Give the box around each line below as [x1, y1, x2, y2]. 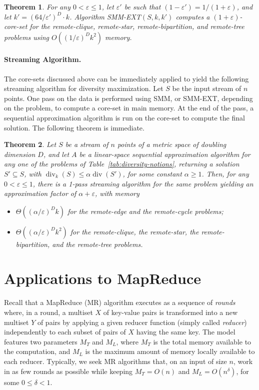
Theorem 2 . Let [4, 139, 56, 149]
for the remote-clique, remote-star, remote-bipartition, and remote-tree [29, 21, 244, 31]
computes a [175, 11, 210, 21]
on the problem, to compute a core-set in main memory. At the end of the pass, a [4, 102, 254, 113]
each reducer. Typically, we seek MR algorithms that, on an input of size [4, 355, 227, 366]
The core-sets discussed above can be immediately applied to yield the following [4, 73, 249, 83]
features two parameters [4, 336, 77, 346]
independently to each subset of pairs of [4, 326, 126, 337]
